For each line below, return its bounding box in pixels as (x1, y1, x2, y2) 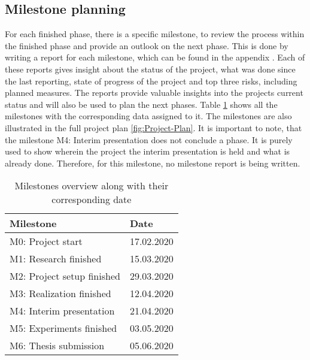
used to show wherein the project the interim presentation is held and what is (5, 145, 290, 158)
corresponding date (51, 192, 132, 207)
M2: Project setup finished (10, 269, 120, 283)
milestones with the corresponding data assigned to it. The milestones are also (5, 110, 292, 122)
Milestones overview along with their (14, 179, 169, 193)
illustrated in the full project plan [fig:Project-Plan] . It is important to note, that (5, 121, 302, 134)
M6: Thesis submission (10, 338, 105, 353)
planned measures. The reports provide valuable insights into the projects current (5, 86, 303, 99)
